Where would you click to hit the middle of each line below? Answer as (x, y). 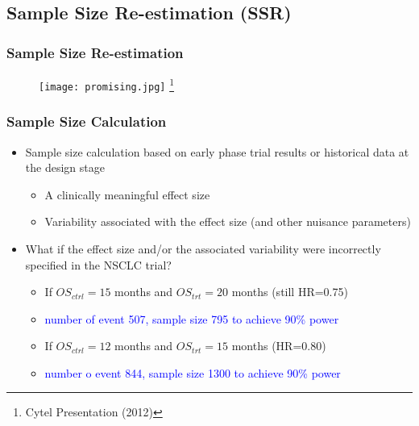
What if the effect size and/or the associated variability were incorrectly (203, 248)
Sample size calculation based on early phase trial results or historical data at (217, 151)
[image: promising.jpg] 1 (107, 84)
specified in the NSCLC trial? (98, 264)
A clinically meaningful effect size (127, 194)
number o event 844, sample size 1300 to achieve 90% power (193, 372)
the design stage (65, 167)
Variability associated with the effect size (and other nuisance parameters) (228, 221)
